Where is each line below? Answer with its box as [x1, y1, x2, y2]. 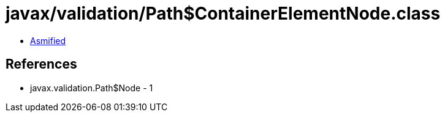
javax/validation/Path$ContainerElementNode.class [6, 3, 441, 24]
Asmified [30, 35, 66, 46]
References [6, 56, 77, 72]
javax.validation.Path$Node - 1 [30, 82, 153, 93]
